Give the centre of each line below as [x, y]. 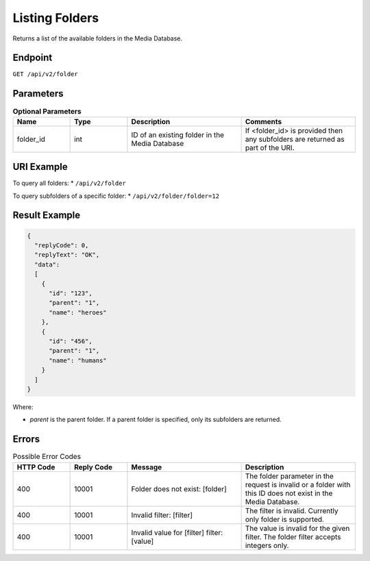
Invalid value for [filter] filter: [177, 532]
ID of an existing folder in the [178, 135]
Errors [26, 439]
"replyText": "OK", [67, 255]
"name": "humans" [78, 360]
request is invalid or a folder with [298, 484]
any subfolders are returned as [295, 139]
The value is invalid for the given [297, 528]
